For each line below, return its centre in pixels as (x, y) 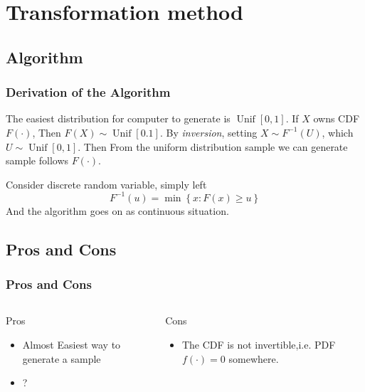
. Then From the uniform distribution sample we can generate (213, 146)
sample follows (37, 160)
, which (338, 132)
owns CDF (337, 118)
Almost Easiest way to (72, 345)
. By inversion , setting (208, 132)
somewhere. (254, 358)
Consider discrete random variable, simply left (106, 184)
